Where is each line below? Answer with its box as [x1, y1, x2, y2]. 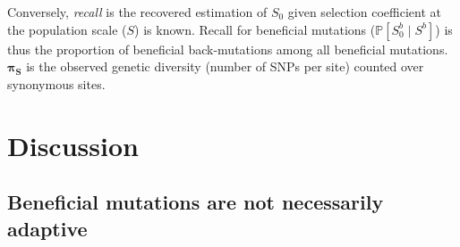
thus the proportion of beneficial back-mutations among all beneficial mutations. [7, 39, 448, 58]
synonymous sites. [7, 74, 106, 93]
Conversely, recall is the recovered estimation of [7, 3, 268, 21]
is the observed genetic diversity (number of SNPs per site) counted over [26, 57, 424, 76]
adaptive [7, 214, 88, 242]
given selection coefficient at [287, 3, 441, 21]
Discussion [7, 127, 139, 163]
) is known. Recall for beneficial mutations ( [134, 20, 376, 38]
